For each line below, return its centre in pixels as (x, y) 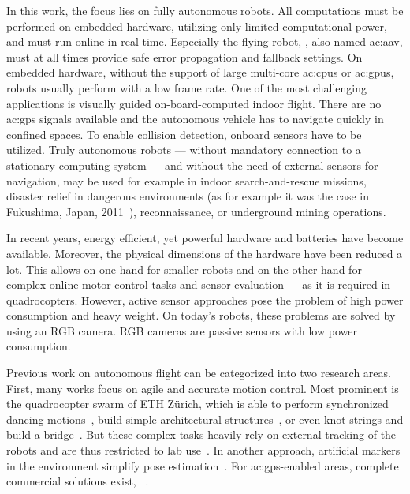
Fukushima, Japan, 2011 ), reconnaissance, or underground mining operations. (196, 211)
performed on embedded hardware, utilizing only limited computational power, (197, 26)
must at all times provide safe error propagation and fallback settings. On (184, 56)
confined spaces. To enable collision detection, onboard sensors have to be (184, 134)
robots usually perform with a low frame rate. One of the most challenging (186, 87)
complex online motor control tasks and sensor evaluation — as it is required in (199, 284)
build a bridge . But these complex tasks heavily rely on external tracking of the (201, 434)
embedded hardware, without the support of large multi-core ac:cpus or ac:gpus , (200, 72)
